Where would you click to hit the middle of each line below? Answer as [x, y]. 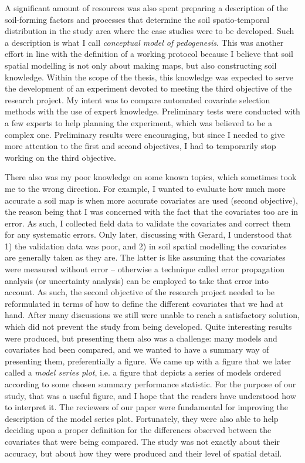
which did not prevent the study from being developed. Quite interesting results [148, 327]
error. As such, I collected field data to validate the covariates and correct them [148, 223]
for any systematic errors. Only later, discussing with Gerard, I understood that [148, 234]
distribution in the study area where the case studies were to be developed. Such [150, 31]
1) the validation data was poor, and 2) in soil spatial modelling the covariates [146, 246]
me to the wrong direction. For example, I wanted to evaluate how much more [145, 188]
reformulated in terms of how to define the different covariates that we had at [144, 303]
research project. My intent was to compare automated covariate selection [138, 99]
